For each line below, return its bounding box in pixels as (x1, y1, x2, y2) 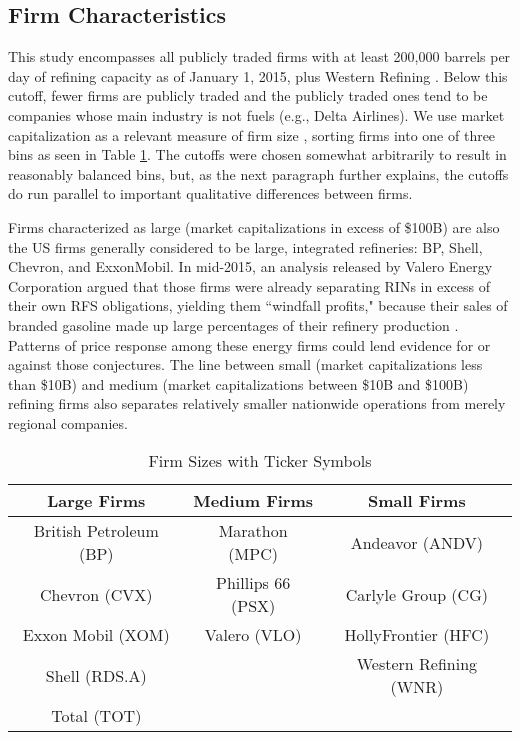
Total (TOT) (51, 704, 142, 728)
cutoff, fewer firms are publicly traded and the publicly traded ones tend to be (8, 85, 488, 106)
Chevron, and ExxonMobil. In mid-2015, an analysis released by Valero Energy (8, 256, 493, 277)
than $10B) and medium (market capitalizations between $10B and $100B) (8, 373, 469, 394)
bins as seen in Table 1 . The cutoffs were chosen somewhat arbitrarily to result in (8, 144, 507, 165)
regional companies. (8, 412, 128, 433)
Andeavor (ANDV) (350, 530, 483, 554)
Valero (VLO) (204, 623, 302, 647)
